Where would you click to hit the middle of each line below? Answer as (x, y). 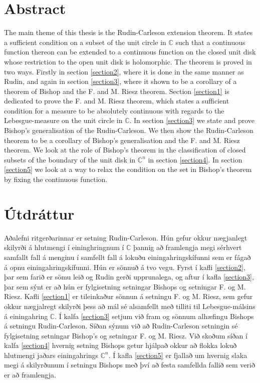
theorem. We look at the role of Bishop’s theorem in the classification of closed (125, 150)
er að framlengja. (30, 375)
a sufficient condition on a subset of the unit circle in (85, 42)
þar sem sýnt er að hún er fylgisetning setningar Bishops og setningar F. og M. (125, 286)
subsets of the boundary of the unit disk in (70, 159)
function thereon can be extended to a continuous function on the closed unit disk (130, 52)
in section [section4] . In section (195, 159)
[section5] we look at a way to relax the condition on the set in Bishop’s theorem (128, 169)
